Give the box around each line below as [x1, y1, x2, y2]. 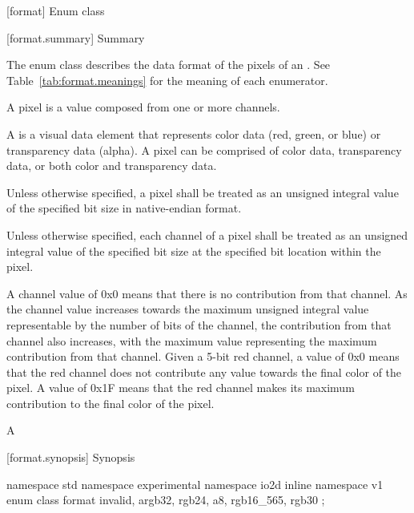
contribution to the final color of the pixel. [6, 394, 215, 411]
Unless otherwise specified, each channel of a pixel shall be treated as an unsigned [6, 226, 408, 243]
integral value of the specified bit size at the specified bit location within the [6, 242, 381, 259]
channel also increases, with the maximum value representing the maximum [6, 332, 377, 349]
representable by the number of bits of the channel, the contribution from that [6, 316, 392, 333]
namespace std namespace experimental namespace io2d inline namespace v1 [6, 475, 384, 492]
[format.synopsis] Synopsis [6, 449, 135, 466]
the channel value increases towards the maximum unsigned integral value [6, 301, 369, 317]
